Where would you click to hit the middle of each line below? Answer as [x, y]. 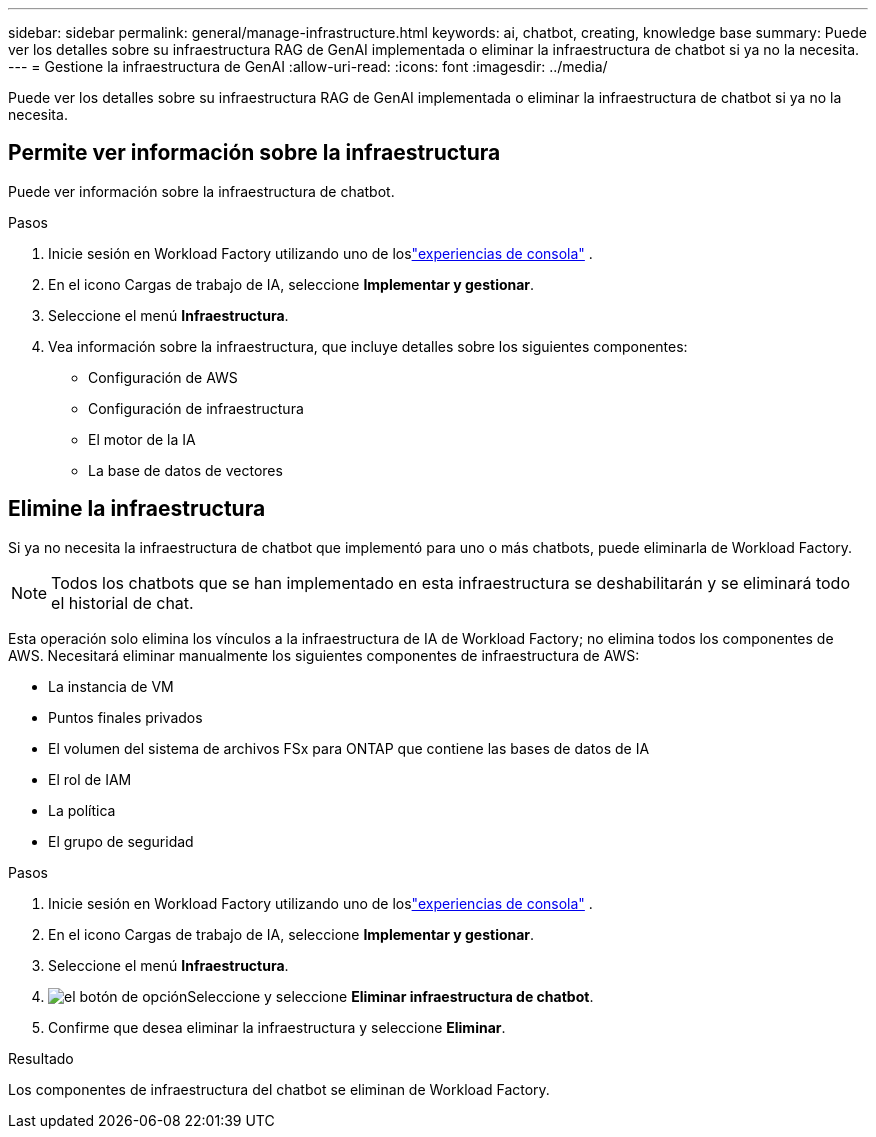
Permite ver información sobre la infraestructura [254, 153]
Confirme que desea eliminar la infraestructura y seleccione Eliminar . [277, 1027]
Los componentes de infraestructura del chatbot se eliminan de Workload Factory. [279, 1089]
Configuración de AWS [163, 377]
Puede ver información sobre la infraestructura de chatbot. [201, 191]
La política [82, 810]
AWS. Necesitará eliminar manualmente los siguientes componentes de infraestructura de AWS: [324, 655]
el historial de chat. [122, 602]
